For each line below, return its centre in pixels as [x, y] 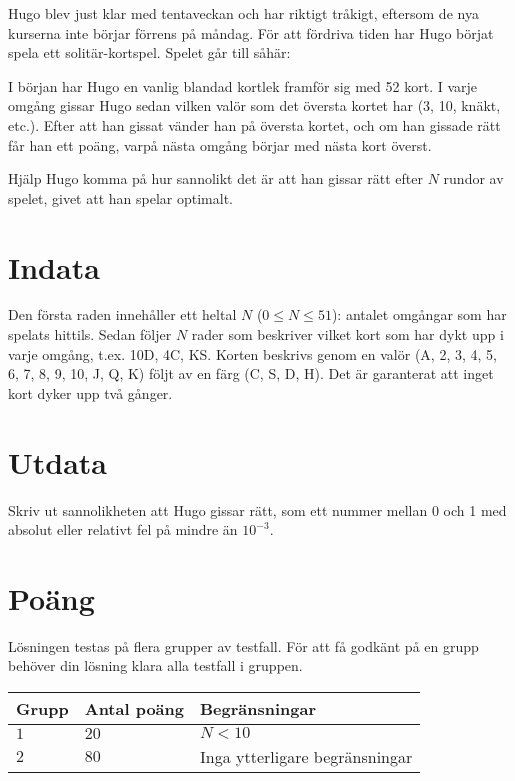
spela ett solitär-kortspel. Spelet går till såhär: [149, 52]
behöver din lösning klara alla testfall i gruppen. [155, 665]
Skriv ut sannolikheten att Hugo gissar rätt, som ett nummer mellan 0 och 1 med [257, 509]
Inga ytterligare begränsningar [306, 757]
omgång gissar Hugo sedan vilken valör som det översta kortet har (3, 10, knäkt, [254, 105]
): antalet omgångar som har [419, 314]
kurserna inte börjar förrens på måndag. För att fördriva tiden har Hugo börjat [251, 32]
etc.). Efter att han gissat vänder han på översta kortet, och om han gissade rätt [254, 124]
